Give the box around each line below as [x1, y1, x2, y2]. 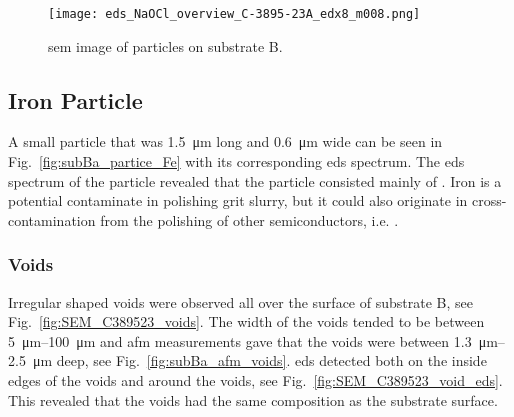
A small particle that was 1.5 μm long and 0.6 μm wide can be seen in [8, 131, 443, 152]
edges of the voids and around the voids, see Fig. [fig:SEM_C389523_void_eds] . [8, 370, 503, 391]
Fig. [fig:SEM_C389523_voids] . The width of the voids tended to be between [8, 311, 485, 332]
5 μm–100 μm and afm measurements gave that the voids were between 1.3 [8, 330, 472, 351]
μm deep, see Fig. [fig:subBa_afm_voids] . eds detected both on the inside [32, 350, 487, 371]
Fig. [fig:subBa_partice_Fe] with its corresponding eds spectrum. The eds [8, 151, 465, 172]
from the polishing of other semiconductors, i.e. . [100, 209, 399, 230]
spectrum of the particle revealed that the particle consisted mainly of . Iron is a [8, 170, 502, 191]
